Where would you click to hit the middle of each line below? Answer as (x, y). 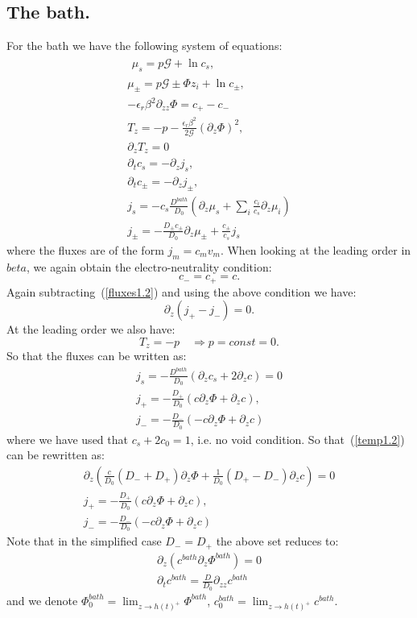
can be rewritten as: (56, 455)
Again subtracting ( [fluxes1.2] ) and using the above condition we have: (182, 291)
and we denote (42, 600)
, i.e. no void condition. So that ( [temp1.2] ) (297, 439)
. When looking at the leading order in (316, 249)
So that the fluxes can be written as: (97, 356)
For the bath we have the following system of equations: (145, 46)
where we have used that (67, 439)
